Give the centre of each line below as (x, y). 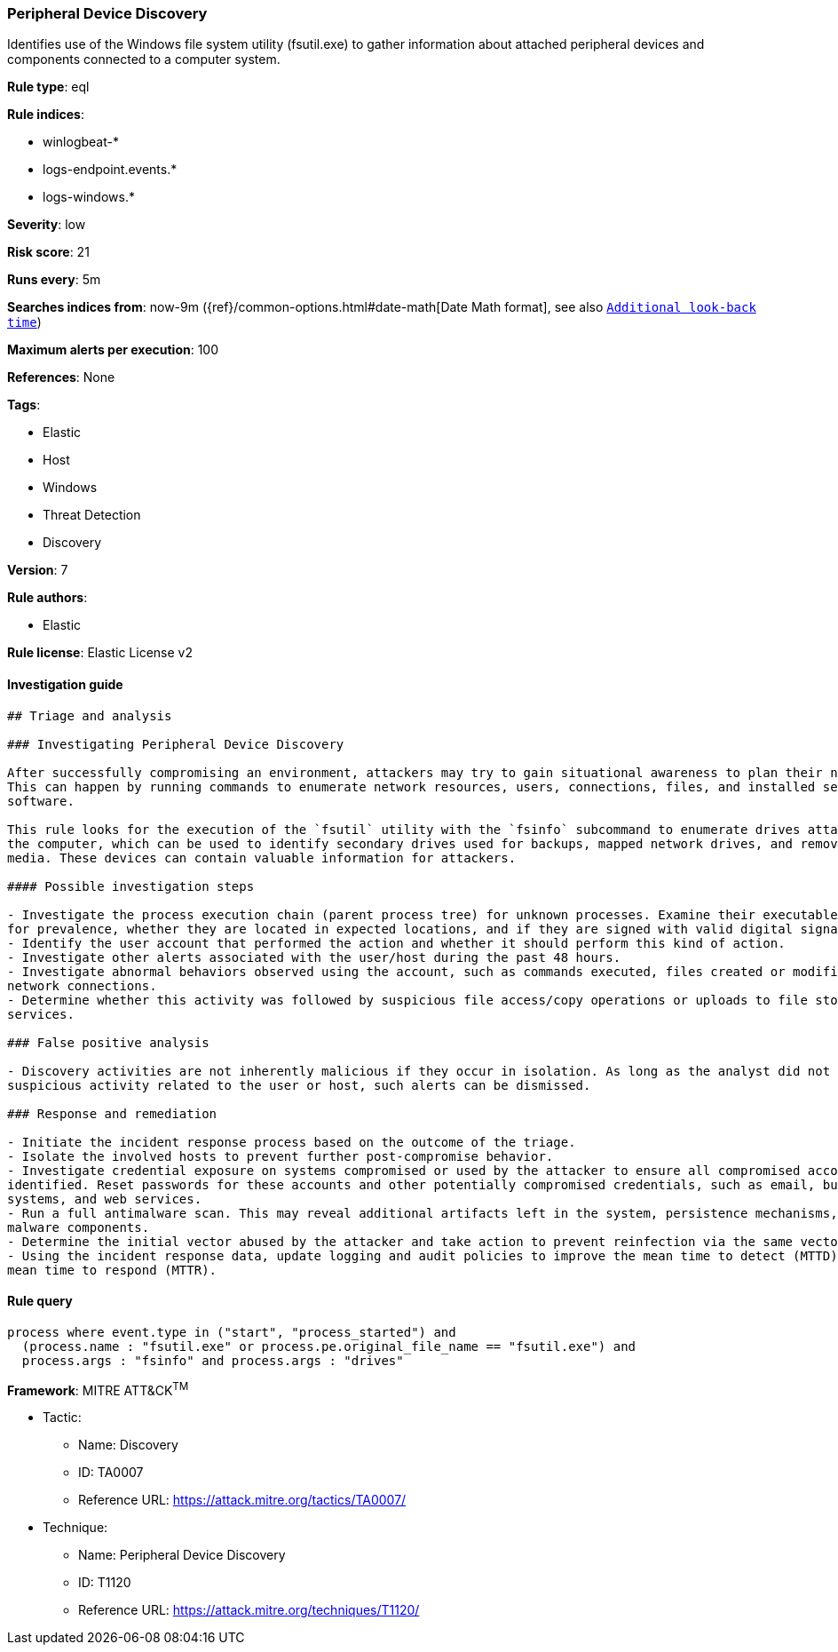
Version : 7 (38, 570)
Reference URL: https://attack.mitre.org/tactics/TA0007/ (242, 1500)
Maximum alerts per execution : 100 (113, 350)
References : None (61, 377)
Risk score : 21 (48, 252)
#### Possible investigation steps (131, 886)
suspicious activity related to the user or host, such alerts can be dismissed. (299, 1085)
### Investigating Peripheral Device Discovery (176, 744)
